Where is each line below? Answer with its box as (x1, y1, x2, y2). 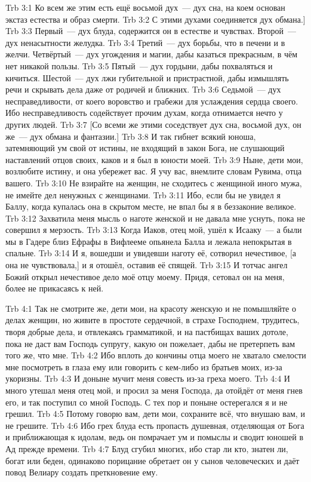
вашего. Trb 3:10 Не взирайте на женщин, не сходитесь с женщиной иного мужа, (5, 176, 302, 189)
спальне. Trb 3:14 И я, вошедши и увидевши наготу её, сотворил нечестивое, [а (5, 247, 297, 259)
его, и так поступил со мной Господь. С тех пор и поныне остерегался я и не (5, 395, 288, 408)
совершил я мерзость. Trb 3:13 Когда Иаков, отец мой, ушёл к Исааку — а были (5, 223, 302, 236)
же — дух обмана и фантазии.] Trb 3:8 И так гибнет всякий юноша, (5, 130, 256, 142)
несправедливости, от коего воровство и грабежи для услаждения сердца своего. (5, 94, 298, 107)
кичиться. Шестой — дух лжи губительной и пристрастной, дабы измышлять (5, 71, 289, 84)
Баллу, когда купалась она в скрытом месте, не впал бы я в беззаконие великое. (5, 200, 297, 213)
